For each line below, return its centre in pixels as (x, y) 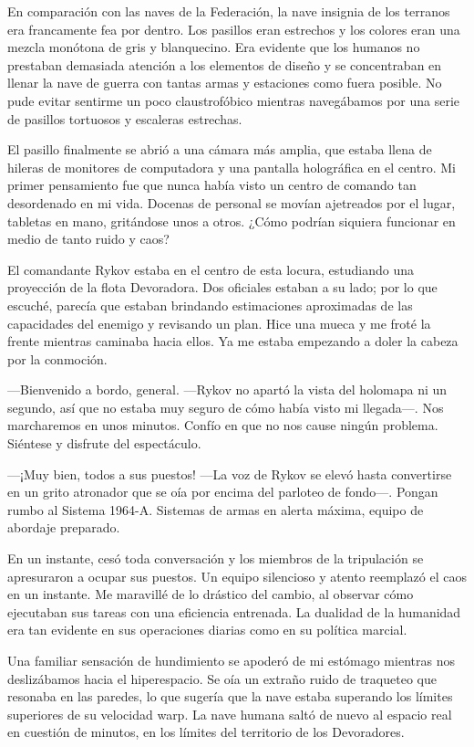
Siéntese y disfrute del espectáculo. (104, 443)
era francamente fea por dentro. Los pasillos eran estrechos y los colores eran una (234, 29)
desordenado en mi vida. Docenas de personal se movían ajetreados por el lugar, (232, 202)
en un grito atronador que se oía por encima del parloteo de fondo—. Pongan (223, 492)
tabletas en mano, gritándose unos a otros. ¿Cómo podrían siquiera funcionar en (232, 221)
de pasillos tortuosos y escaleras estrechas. (125, 118)
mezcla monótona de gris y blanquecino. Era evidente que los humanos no (214, 47)
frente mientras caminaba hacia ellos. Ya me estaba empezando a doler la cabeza (233, 341)
